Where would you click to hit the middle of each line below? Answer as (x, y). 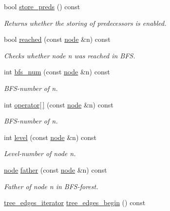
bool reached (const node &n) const (57, 39)
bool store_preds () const (42, 6)
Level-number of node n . (40, 153)
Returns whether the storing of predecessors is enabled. (85, 23)
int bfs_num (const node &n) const (57, 72)
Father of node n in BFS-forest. (51, 186)
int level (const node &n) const (50, 137)
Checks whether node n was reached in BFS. (70, 55)
